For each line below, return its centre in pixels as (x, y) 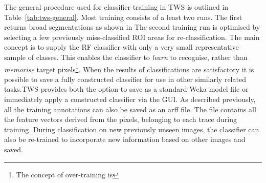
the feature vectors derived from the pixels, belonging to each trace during (120, 119)
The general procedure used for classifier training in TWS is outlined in (116, 7)
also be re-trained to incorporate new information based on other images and (125, 139)
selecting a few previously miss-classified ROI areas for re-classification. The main (132, 37)
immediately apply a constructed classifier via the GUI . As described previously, (130, 99)
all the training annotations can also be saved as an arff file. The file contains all (130, 109)
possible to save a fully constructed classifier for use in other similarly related (125, 79)
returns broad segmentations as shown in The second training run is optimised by (132, 27)
